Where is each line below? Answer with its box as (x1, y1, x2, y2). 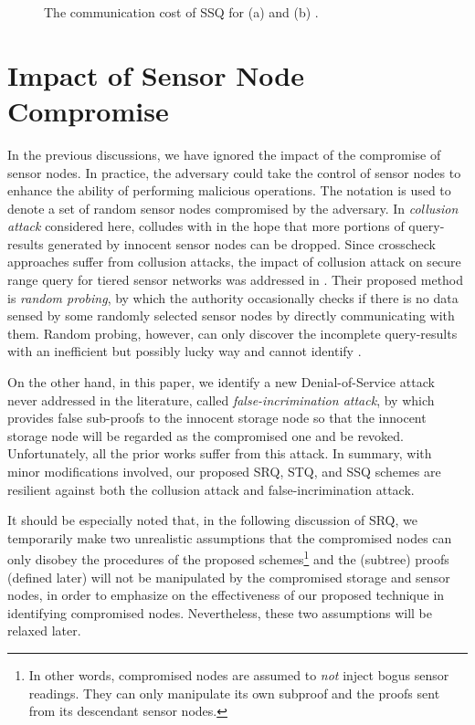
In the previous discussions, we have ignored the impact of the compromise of (7, 144, 441, 163)
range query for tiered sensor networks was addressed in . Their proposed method (7, 270, 464, 289)
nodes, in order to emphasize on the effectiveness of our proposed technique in (7, 585, 445, 604)
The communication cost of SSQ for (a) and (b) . (44, 3, 319, 21)
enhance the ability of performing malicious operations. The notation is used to (7, 181, 451, 200)
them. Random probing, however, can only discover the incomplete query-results (7, 323, 458, 342)
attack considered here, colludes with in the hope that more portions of (7, 216, 405, 236)
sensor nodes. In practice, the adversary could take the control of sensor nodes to (7, 163, 461, 182)
